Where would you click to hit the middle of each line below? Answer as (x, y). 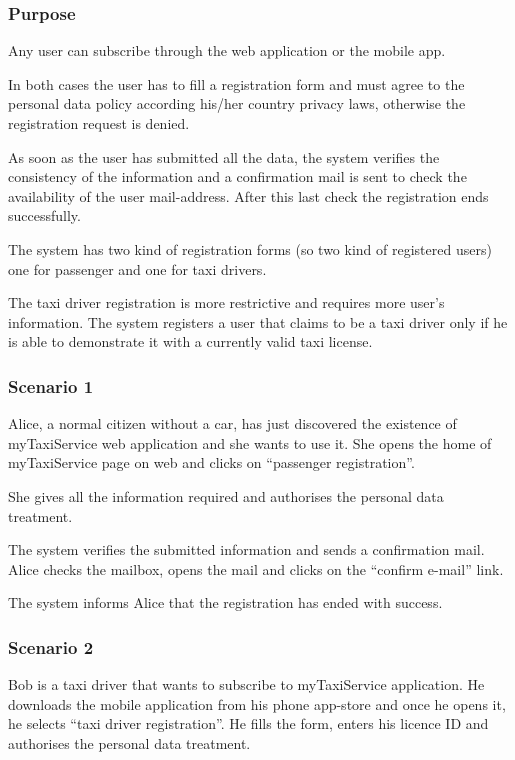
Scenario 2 (51, 646)
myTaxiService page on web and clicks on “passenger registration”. (211, 462)
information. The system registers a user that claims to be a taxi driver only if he (258, 321)
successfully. (44, 215)
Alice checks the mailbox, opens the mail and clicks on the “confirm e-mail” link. (256, 568)
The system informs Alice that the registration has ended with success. (225, 602)
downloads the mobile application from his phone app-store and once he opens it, (257, 703)
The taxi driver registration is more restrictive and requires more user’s (226, 302)
